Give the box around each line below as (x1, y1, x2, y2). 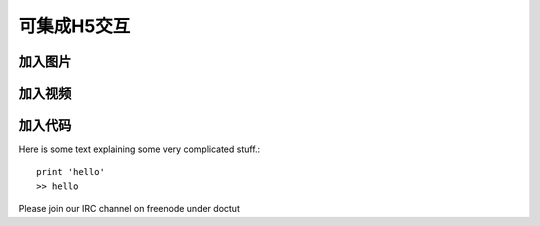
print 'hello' (36, 166, 105, 178)
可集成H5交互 (18, 15, 131, 37)
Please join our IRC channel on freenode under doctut (18, 203, 240, 215)
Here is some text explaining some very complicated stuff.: (18, 143, 261, 155)
